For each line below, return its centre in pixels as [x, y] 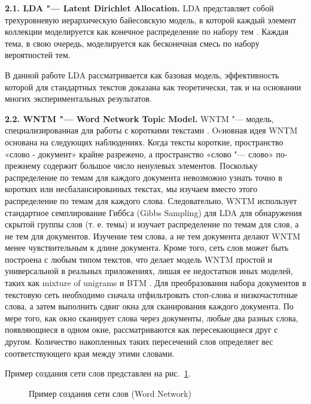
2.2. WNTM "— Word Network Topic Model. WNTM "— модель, [139, 118]
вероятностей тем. [38, 55]
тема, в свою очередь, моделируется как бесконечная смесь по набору [132, 43]
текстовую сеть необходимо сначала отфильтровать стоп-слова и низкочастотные [151, 294]
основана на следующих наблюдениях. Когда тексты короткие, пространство [144, 142]
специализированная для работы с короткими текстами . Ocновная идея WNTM [151, 130]
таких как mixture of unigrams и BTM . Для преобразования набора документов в [155, 283]
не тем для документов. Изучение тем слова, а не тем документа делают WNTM [153, 236]
